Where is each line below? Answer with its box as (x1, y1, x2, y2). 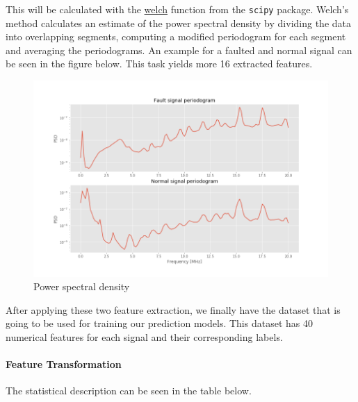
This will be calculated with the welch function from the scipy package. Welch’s (6, 2, 349, 16)
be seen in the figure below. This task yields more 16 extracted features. (6, 56, 313, 71)
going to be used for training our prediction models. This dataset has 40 (6, 316, 313, 330)
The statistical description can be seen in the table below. (6, 383, 252, 398)
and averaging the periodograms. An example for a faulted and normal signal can (6, 42, 352, 57)
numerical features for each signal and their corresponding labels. (6, 330, 283, 344)
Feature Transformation (6, 357, 122, 371)
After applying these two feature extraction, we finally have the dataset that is (6, 302, 341, 317)
